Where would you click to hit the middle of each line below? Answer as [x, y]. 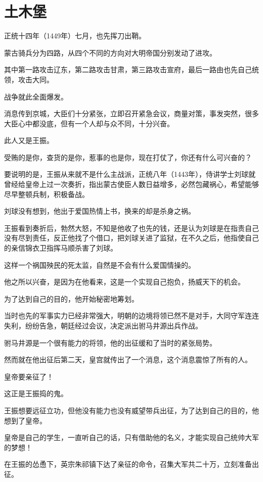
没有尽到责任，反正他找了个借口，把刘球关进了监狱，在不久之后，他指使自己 [131, 238]
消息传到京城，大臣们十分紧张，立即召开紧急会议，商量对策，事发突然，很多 [131, 113]
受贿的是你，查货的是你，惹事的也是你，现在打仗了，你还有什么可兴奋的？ [128, 157]
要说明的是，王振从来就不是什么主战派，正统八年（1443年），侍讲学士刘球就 [130, 174]
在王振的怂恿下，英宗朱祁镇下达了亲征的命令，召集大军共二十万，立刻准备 [128, 464]
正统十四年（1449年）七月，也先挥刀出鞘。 [75, 36]
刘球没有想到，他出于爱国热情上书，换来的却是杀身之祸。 [100, 211]
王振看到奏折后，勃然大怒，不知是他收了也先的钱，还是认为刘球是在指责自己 [131, 228]
